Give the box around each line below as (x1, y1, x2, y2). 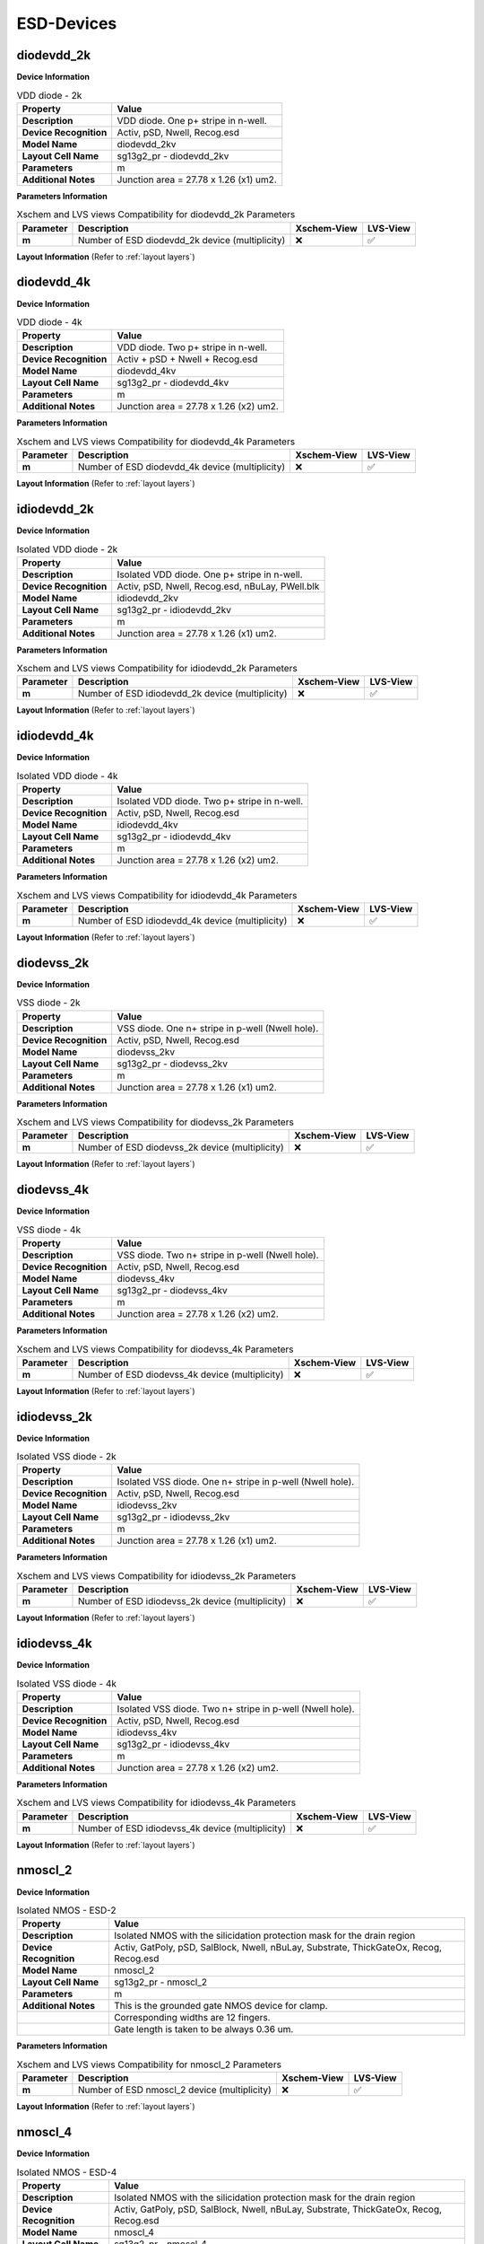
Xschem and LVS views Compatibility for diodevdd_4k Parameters (16, 435, 296, 448)
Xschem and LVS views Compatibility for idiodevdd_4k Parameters (16, 889, 298, 901)
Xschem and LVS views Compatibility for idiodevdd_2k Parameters (16, 662, 298, 675)
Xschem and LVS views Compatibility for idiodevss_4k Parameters (16, 1796, 296, 1809)
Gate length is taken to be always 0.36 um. (113, 2023, 294, 2036)
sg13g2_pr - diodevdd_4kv (117, 377, 229, 390)
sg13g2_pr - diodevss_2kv (117, 1057, 229, 1070)
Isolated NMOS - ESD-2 (16, 1904, 117, 1916)
